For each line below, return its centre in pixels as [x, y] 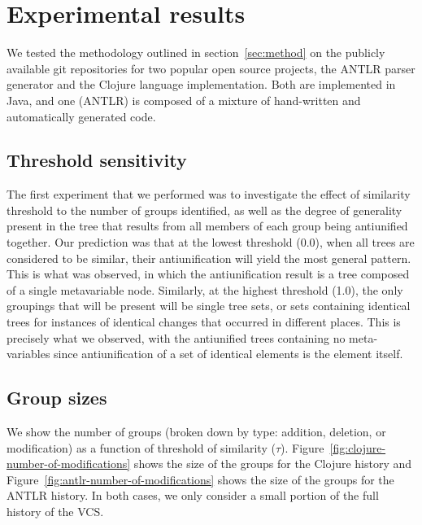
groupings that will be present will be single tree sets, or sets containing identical [209, 306]
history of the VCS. [55, 511]
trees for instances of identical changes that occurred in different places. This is [204, 322]
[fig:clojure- [358, 447]
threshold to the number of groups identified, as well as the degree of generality [204, 210]
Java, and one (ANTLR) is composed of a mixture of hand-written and [184, 100]
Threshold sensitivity [97, 160]
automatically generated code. [81, 116]
